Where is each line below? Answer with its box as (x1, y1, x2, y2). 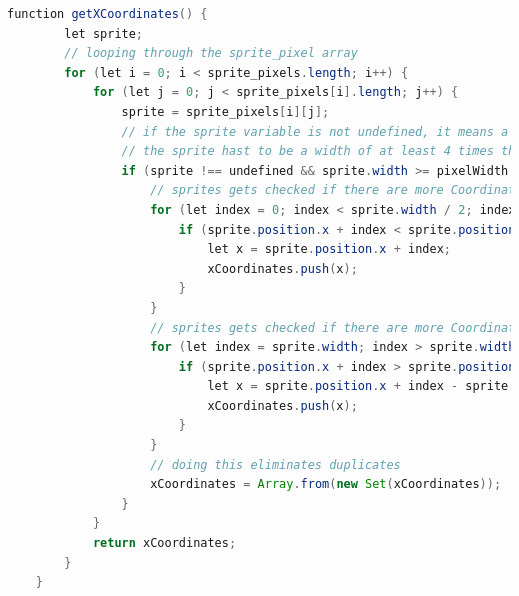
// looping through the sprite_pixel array (64, 46, 358, 61)
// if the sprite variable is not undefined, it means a (121, 124, 509, 139)
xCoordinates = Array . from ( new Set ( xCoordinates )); (150, 477, 502, 492)
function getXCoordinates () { (7, 7, 208, 21)
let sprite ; (64, 26, 144, 41)
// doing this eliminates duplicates (150, 457, 401, 472)
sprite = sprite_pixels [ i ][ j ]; (121, 104, 330, 119)
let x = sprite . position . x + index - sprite (207, 379, 509, 394)
